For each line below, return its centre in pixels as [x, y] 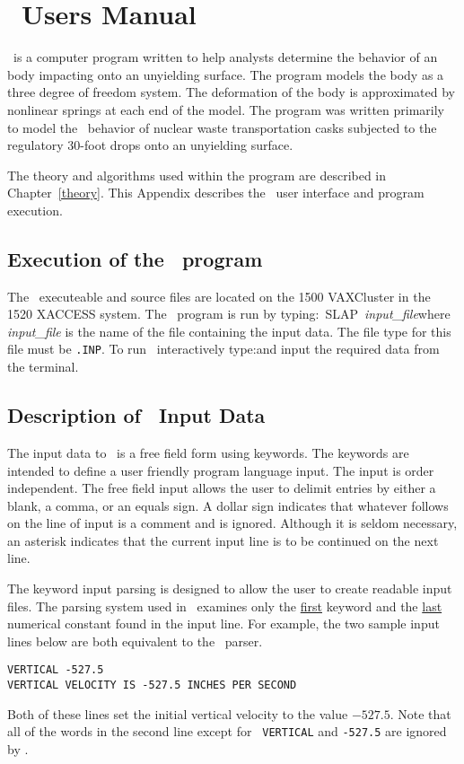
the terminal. [43, 367]
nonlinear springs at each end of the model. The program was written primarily [226, 109]
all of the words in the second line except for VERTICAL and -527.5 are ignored [227, 731]
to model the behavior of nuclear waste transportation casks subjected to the [222, 127]
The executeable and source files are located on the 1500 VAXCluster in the [219, 296]
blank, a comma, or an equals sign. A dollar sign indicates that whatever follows [228, 505]
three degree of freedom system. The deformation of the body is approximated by [231, 92]
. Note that [420, 713]
